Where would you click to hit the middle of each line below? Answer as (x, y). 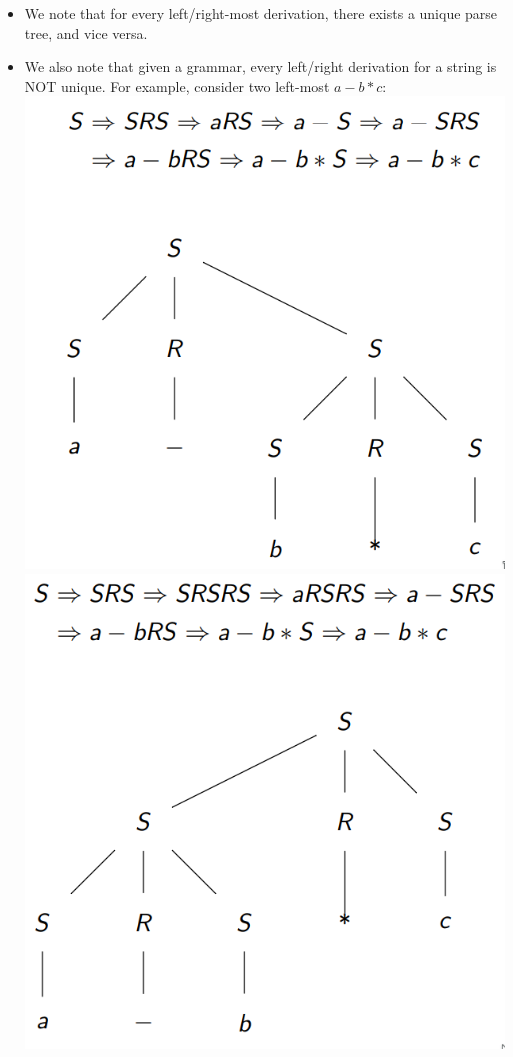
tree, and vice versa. (86, 32)
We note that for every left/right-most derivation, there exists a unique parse (261, 13)
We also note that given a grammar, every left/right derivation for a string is (260, 66)
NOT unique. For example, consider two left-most (177, 85)
